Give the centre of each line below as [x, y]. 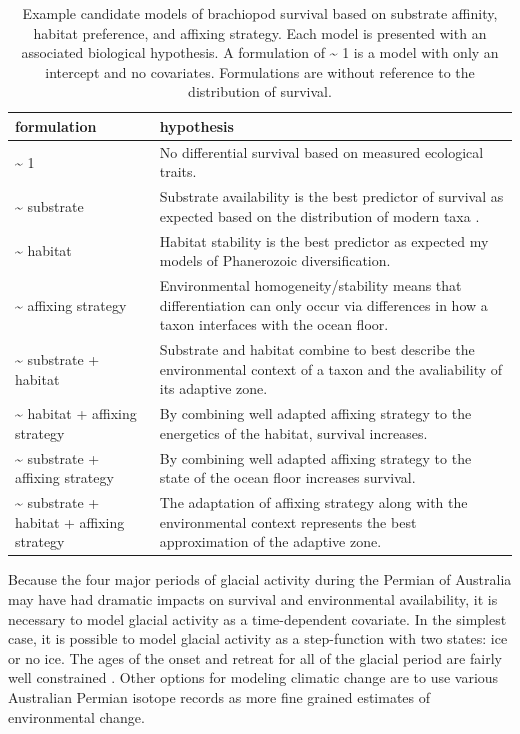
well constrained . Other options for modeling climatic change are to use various [253, 677]
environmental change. [76, 716]
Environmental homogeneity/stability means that [310, 285]
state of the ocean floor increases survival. [287, 477]
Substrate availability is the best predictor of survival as [331, 196]
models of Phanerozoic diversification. [275, 260]
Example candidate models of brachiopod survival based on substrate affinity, [260, 13]
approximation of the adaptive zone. [270, 541]
